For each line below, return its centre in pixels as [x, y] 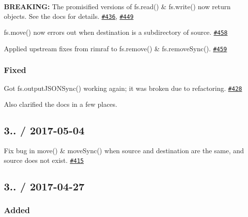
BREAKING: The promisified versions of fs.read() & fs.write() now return [117, 6]
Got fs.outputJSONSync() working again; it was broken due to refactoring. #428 [123, 88]
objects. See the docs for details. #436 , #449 [69, 16]
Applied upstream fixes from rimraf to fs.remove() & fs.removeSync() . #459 [116, 48]
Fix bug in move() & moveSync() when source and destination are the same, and [124, 151]
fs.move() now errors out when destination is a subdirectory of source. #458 [116, 32]
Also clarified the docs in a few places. [61, 104]
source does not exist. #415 [44, 160]
